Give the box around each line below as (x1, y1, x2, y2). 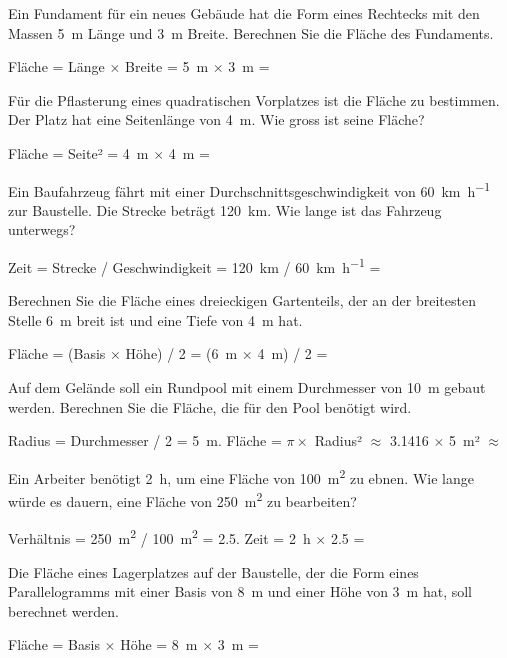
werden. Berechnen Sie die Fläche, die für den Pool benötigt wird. (8, 396, 412, 417)
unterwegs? (8, 219, 76, 240)
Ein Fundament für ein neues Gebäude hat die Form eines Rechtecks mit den (8, 3, 480, 23)
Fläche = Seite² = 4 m (8, 142, 149, 163)
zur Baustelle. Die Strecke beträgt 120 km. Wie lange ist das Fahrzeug (8, 199, 442, 220)
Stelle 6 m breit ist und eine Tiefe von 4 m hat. (8, 309, 303, 330)
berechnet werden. (8, 600, 119, 621)
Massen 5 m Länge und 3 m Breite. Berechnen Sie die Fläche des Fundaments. (8, 22, 494, 43)
